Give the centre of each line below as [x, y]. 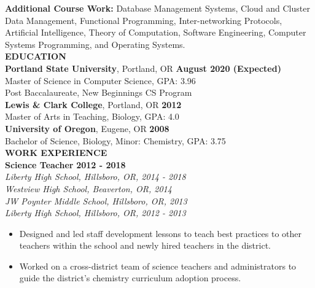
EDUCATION [36, 56]
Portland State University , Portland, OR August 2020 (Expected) [143, 68]
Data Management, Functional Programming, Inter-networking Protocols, [144, 20]
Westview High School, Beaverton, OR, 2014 [88, 188]
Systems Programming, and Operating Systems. [95, 44]
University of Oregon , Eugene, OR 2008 [87, 128]
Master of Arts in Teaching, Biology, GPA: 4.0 [92, 116]
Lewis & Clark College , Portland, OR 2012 [93, 104]
